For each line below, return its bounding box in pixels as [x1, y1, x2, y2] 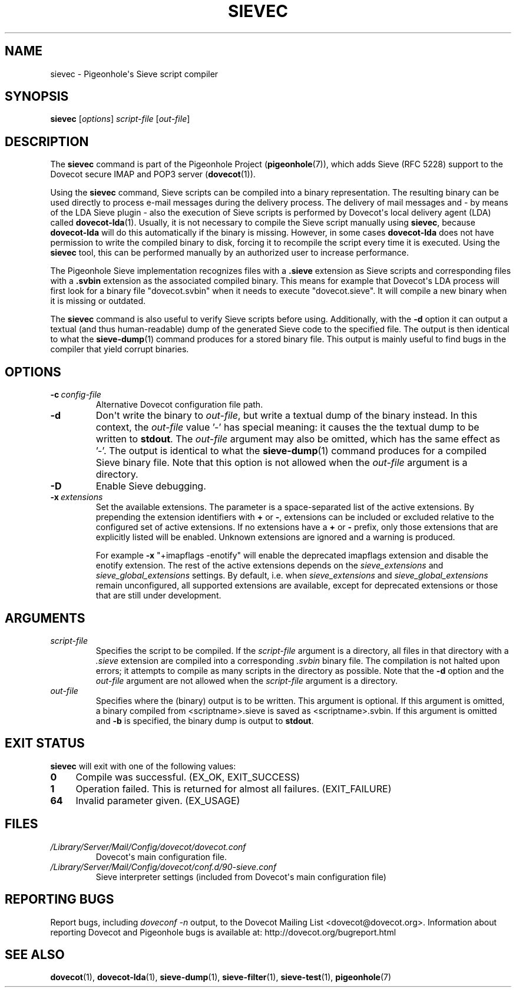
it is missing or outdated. [50, 296, 145, 306]
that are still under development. [95, 590, 221, 601]
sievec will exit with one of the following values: [50, 760, 236, 771]
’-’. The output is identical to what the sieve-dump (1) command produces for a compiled [95, 445, 487, 457]
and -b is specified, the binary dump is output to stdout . [95, 715, 314, 726]
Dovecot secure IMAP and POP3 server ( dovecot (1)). [50, 169, 256, 180]
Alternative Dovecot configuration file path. [95, 399, 263, 410]
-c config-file [50, 389, 101, 400]
